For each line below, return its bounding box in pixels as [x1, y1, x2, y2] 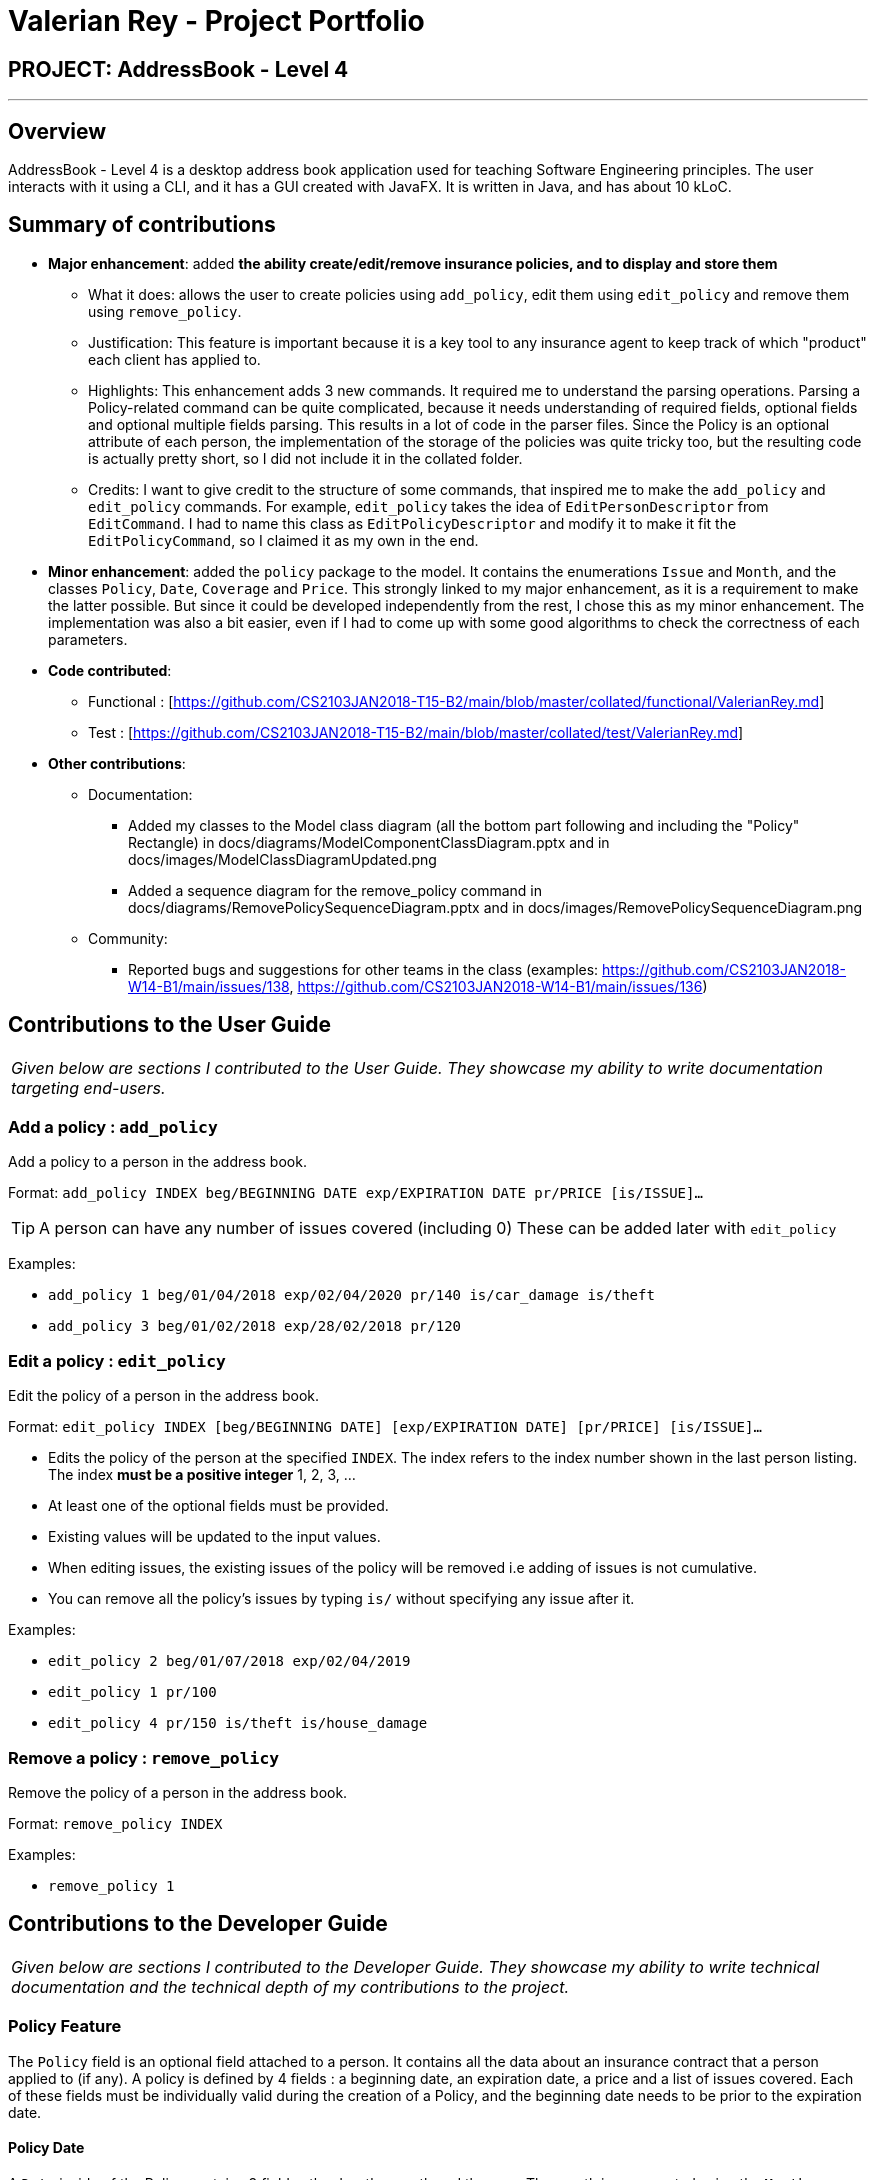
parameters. [48, 630, 128, 648]
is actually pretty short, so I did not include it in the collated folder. [88, 449, 523, 467]
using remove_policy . [88, 302, 242, 320]
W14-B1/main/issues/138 [128, 977, 290, 995]
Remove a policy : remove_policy [8, 1747, 280, 1768]
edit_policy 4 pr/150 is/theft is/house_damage [48, 1715, 428, 1732]
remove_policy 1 [48, 1877, 175, 1894]
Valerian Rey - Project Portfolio [8, 4, 425, 38]
